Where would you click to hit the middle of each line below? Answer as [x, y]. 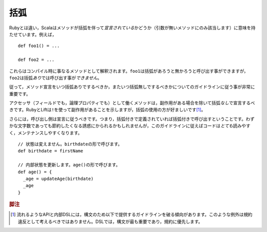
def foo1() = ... [39, 46]
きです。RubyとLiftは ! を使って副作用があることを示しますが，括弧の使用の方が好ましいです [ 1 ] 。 [108, 110]
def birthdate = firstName [51, 151]
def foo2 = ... [36, 60]
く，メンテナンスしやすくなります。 [46, 133]
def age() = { [35, 172]
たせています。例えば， [33, 34]
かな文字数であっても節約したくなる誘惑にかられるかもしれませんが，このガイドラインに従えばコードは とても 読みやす [130, 126]
